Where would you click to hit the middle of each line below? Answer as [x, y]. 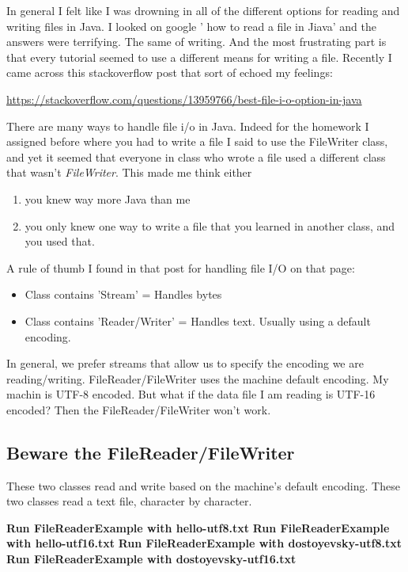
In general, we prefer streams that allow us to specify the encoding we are [185, 363]
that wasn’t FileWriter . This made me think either [129, 172]
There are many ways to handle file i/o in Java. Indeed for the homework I [188, 126]
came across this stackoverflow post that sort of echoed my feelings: [170, 72]
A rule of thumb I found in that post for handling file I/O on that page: [181, 267]
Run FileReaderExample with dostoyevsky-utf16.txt [151, 559]
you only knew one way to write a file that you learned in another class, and [210, 225]
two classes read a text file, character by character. [129, 501]
